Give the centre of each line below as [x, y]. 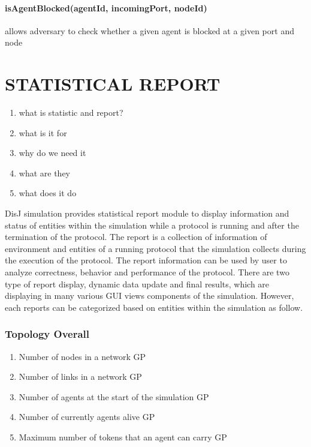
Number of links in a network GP [80, 376]
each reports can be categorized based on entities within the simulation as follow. [154, 307]
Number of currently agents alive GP [87, 417]
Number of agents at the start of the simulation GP [114, 396]
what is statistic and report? [71, 112]
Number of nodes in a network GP [82, 356]
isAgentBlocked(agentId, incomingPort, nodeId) [106, 7]
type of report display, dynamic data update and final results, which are [137, 283]
